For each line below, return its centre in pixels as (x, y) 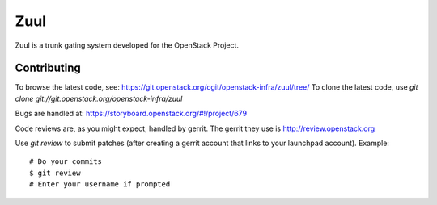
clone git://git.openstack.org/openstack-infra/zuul (99, 98)
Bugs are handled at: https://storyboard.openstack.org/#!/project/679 (131, 114)
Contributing (48, 68)
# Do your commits (66, 162)
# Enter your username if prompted (100, 184)
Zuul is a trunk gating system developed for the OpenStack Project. (127, 45)
